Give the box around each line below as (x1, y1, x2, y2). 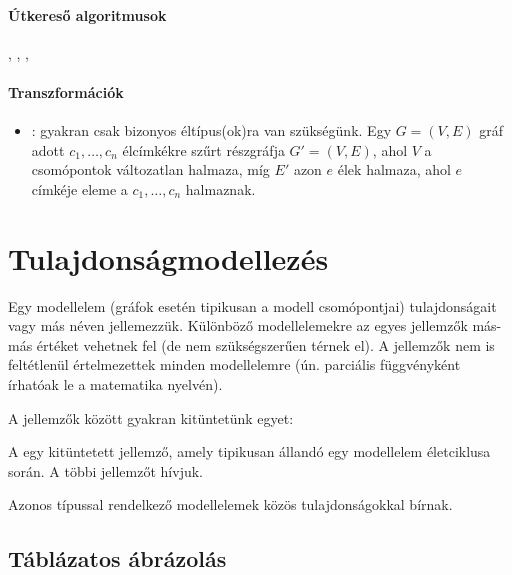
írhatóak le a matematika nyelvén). (8, 374, 223, 395)
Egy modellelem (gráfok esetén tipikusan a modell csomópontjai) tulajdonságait (8, 295, 497, 316)
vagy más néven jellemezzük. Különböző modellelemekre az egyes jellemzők (8, 315, 468, 336)
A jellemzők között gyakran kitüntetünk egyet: (8, 407, 294, 428)
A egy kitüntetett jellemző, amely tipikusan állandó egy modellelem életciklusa (8, 441, 491, 462)
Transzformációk (8, 81, 124, 102)
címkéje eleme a (31, 178, 128, 199)
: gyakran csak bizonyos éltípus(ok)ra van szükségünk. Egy (31, 120, 392, 141)
